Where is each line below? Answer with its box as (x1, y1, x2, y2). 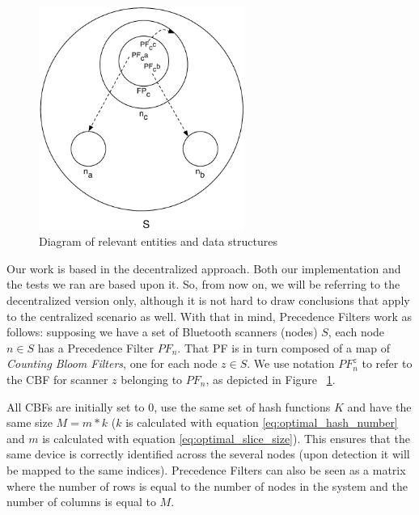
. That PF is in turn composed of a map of (177, 339, 391, 356)
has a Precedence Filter (37, 339, 154, 356)
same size (6, 414, 53, 431)
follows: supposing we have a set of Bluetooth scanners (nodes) (6, 323, 318, 340)
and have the (347, 398, 412, 415)
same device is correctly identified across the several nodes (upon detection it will (6, 445, 410, 462)
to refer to (362, 355, 413, 372)
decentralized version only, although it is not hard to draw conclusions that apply (6, 292, 410, 308)
